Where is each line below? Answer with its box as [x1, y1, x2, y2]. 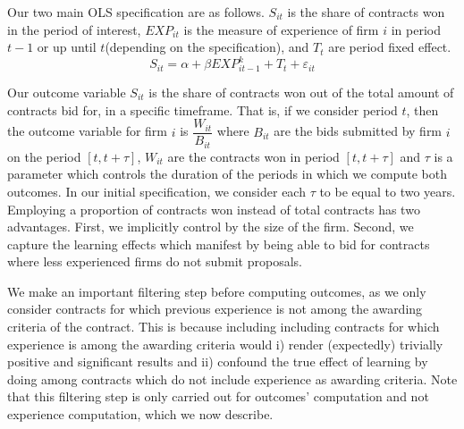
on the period [7, 147, 81, 165]
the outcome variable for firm [7, 122, 168, 140]
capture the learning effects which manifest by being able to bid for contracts [7, 234, 430, 253]
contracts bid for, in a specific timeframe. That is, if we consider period [7, 100, 398, 119]
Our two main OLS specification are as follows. [7, 3, 265, 21]
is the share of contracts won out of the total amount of [148, 83, 454, 102]
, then [406, 100, 439, 119]
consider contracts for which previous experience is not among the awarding [7, 299, 423, 318]
